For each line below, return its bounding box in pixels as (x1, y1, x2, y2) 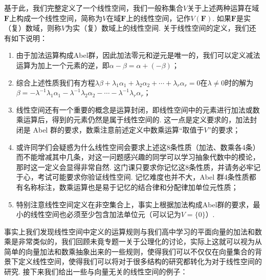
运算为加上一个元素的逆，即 (16, 59, 109, 70)
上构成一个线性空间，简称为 (9, 12, 103, 23)
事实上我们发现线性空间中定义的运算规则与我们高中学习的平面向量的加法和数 (4, 226, 262, 236)
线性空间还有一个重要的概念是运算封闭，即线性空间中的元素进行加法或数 (16, 104, 260, 115)
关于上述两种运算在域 (187, 3, 259, 13)
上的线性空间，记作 (126, 12, 191, 23)
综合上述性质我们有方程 (16, 77, 95, 88)
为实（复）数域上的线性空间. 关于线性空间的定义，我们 (65, 23, 249, 33)
